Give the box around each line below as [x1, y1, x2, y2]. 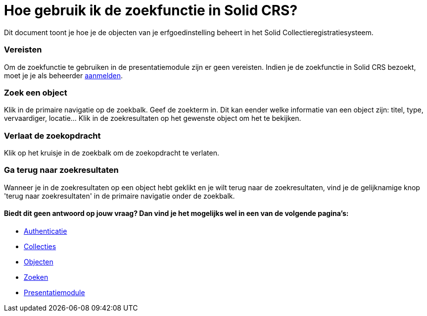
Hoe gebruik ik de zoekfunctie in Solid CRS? [4, 2, 298, 19]
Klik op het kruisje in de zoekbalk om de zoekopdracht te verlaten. [4, 149, 219, 157]
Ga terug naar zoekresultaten [4, 165, 119, 175]
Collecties [24, 242, 56, 251]
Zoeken [24, 272, 48, 281]
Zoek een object [4, 87, 67, 98]
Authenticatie [24, 226, 67, 235]
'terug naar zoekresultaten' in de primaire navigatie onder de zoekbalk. [4, 191, 235, 200]
